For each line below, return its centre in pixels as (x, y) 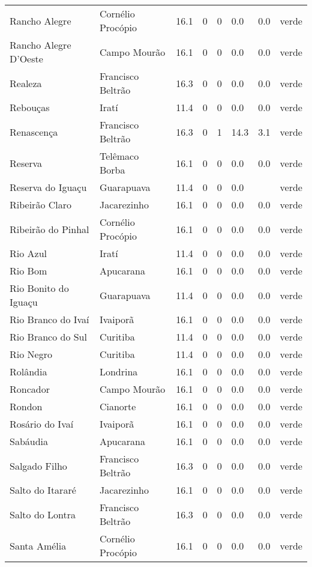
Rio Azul (28, 253)
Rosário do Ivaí (42, 424)
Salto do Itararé (43, 490)
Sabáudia (29, 441)
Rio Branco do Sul (48, 337)
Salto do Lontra (43, 514)
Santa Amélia (38, 545)
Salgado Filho (38, 465)
